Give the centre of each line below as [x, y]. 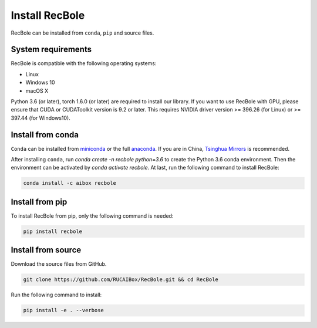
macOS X [37, 90]
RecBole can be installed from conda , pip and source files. [82, 33]
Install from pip [39, 202]
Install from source [46, 250]
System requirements [51, 50]
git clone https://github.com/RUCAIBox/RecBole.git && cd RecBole [121, 280]
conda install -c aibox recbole [70, 183]
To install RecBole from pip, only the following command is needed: [92, 216]
